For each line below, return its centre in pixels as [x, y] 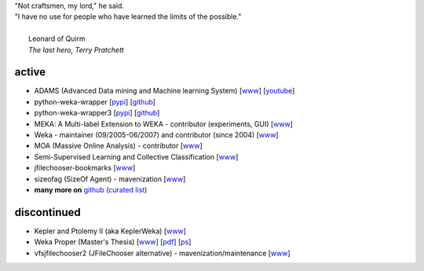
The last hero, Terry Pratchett [77, 49]
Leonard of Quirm [57, 38]
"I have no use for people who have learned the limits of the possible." [128, 16]
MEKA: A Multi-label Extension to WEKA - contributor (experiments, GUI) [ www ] [164, 124]
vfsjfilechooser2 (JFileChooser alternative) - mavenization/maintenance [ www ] [162, 253]
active [30, 72]
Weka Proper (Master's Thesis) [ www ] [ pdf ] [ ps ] [113, 242]
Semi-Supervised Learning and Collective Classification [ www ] [136, 156]
